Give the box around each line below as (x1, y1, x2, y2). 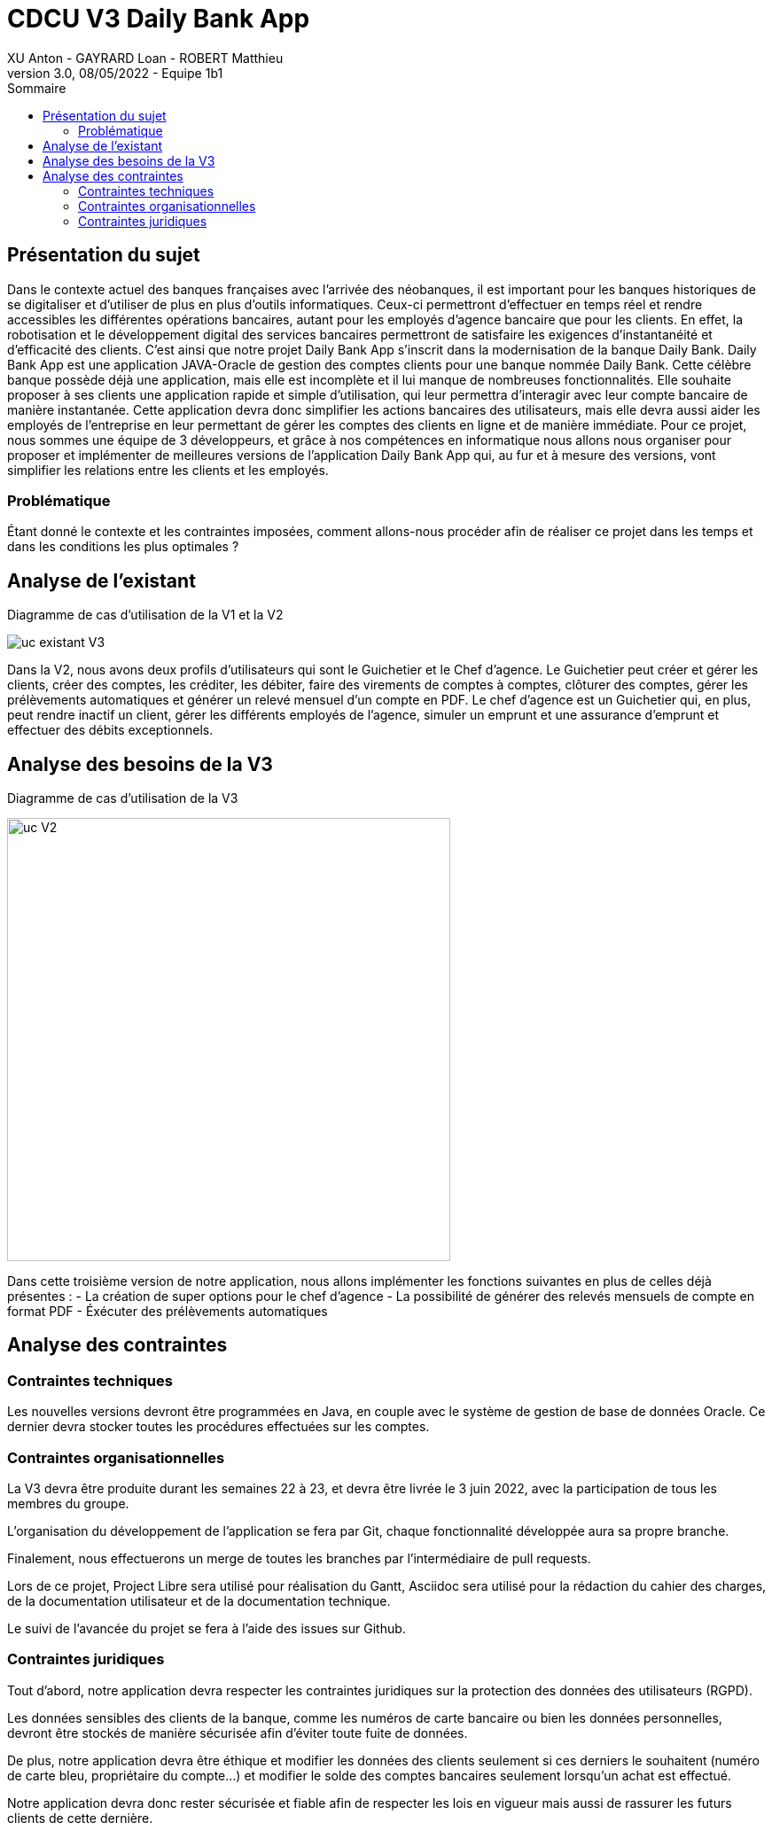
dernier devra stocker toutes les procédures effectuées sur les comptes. (7, 1419, 430, 1435)
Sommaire (7, 80, 66, 96)
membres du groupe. (7, 1496, 129, 1511)
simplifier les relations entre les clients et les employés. (7, 462, 329, 478)
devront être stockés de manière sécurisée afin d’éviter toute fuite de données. (7, 1725, 468, 1740)
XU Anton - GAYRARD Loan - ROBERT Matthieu (7, 50, 284, 66)
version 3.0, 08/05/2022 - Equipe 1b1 (7, 65, 223, 81)
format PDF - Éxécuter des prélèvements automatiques (7, 1304, 328, 1320)
